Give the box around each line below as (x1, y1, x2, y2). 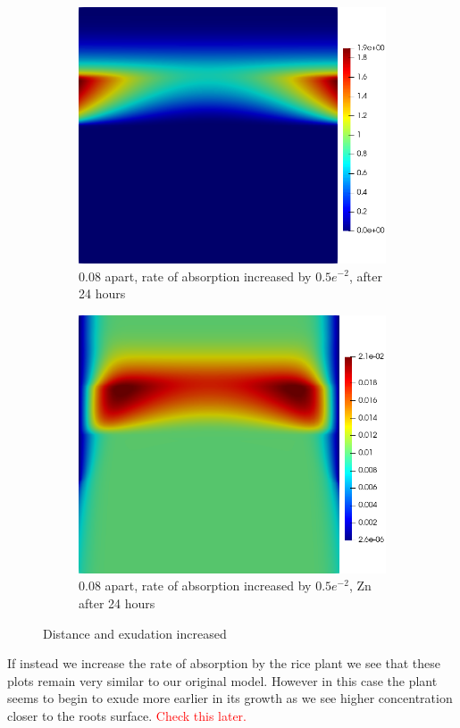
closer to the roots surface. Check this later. (7, 706, 247, 724)
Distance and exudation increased (43, 623, 227, 642)
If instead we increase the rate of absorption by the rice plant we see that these (7, 654, 441, 673)
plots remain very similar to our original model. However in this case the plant (7, 671, 438, 690)
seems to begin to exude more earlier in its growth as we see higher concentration (7, 689, 453, 707)
